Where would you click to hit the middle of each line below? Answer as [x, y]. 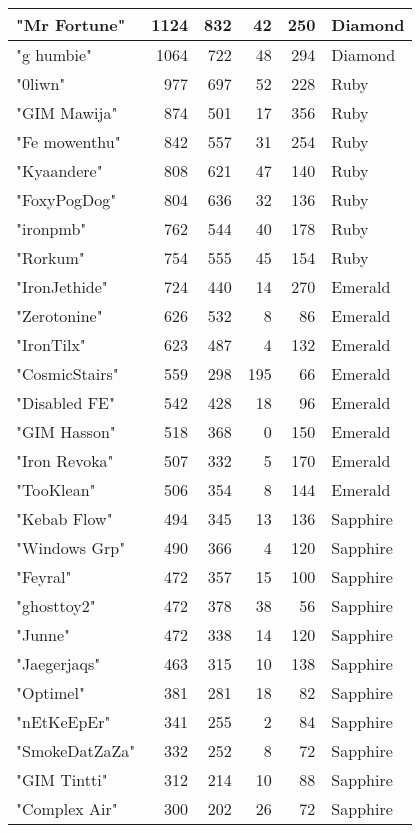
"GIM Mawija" [67, 112]
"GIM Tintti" [62, 779]
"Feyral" [44, 576]
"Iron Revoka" [65, 460]
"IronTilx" [51, 344]
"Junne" [43, 634]
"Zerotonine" [59, 315]
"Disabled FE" [65, 402]
